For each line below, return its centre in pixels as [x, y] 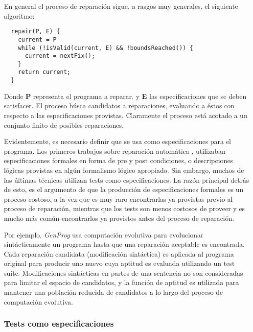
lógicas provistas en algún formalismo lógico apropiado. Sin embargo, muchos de [124, 170]
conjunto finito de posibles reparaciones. [64, 125]
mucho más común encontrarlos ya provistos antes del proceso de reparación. [119, 218]
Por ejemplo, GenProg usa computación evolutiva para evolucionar [104, 234]
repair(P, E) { [35, 32]
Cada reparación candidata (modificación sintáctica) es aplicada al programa [119, 253]
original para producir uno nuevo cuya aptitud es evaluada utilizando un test [119, 263]
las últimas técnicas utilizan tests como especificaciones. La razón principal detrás [126, 179]
